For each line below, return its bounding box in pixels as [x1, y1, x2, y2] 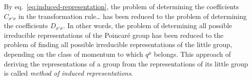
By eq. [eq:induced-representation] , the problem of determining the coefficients [4, 1, 239, 11]
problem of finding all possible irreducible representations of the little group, [4, 39, 233, 49]
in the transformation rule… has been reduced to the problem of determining [18, 11, 247, 21]
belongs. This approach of [154, 49, 231, 59]
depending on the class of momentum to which [4, 49, 143, 59]
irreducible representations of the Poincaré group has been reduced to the [4, 30, 224, 40]
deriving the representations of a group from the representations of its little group [4, 58, 248, 68]
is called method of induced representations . [4, 68, 133, 78]
